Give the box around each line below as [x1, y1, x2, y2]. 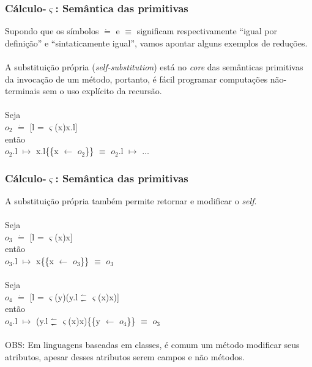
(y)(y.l [54, 290, 78, 303]
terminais [5, 84, 40, 97]
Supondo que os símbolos [5, 24, 99, 37]
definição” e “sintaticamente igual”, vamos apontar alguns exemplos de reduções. [5, 36, 308, 49]
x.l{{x [36, 144, 59, 157]
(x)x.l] [54, 120, 78, 133]
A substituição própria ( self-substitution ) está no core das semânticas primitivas [5, 61, 303, 73]
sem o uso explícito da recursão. [42, 84, 162, 97]
